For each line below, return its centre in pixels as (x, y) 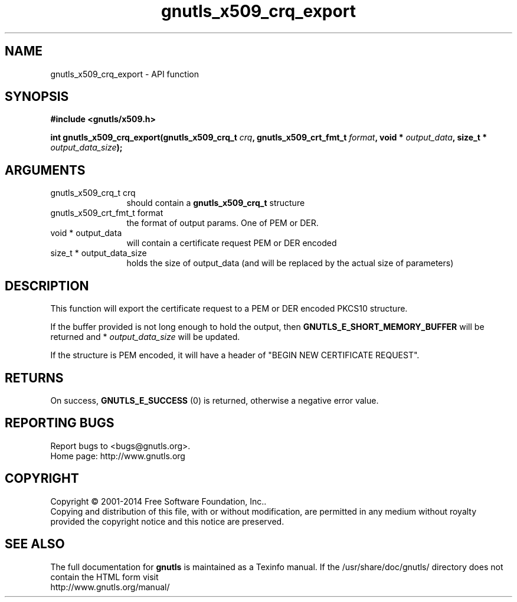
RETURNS (34, 378)
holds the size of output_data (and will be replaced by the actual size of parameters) (290, 263)
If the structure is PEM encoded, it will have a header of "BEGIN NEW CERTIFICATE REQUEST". (235, 355)
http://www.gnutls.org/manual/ (110, 587)
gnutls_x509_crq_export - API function (125, 74)
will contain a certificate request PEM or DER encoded (232, 243)
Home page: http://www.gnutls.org (118, 456)
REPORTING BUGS (60, 423)
